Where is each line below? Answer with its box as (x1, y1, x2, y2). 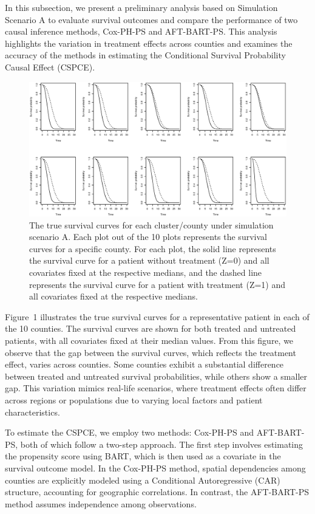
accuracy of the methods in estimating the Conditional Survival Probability (5, 49, 286, 61)
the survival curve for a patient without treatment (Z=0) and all (29, 254, 269, 267)
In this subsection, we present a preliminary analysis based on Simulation (5, 1, 278, 13)
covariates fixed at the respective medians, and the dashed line (29, 266, 262, 279)
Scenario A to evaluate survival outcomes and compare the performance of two (5, 13, 298, 26)
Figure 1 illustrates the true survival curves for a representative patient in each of (5, 310, 310, 323)
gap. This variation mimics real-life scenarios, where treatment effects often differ (5, 382, 307, 394)
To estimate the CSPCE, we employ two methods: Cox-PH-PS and (5, 426, 254, 439)
